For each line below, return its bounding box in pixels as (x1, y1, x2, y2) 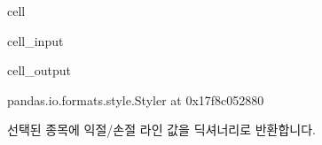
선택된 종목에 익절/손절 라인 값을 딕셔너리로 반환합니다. (7, 120, 316, 139)
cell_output (7, 61, 71, 80)
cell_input (7, 31, 64, 50)
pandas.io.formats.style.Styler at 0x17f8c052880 (7, 90, 264, 109)
